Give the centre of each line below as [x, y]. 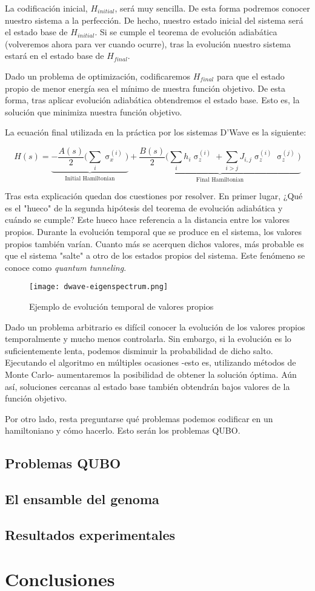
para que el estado [250, 76]
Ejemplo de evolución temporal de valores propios [121, 306]
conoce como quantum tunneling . [66, 267]
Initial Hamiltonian [90, 178]
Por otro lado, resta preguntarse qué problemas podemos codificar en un [139, 418]
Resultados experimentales [90, 534]
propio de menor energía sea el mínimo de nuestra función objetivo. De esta [145, 88]
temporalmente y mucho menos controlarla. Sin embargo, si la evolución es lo [148, 339]
